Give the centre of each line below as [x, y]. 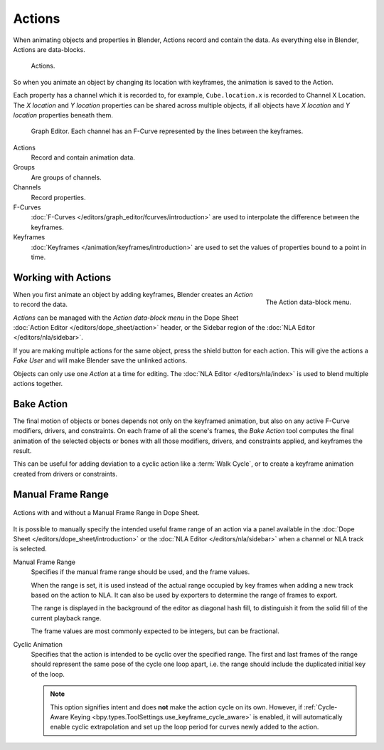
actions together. [38, 384]
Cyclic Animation [38, 644]
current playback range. [66, 618]
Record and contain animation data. [83, 157]
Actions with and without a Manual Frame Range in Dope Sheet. [106, 513]
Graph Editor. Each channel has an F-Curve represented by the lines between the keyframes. [167, 131]
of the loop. [48, 674]
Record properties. [58, 197]
